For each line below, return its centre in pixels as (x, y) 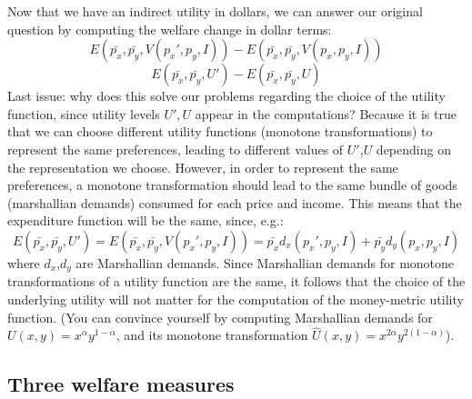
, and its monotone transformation (212, 335)
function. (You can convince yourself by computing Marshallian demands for (220, 317)
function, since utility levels (84, 113)
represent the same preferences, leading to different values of (176, 149)
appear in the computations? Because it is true (326, 113)
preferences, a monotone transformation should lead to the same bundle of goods (232, 185)
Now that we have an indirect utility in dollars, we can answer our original (215, 11)
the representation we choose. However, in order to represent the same (203, 167)
